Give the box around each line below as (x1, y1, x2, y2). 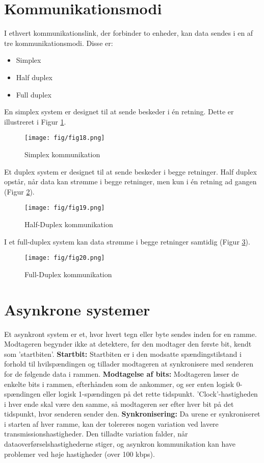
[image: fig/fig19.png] (24, 204, 105, 212)
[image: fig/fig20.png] (24, 254, 105, 262)
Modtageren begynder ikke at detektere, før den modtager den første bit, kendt (4, 338, 252, 349)
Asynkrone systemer (4, 299, 150, 320)
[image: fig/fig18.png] (24, 134, 105, 142)
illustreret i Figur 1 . (4, 116, 66, 127)
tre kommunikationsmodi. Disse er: (4, 37, 113, 48)
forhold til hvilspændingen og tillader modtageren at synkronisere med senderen (4, 358, 254, 369)
